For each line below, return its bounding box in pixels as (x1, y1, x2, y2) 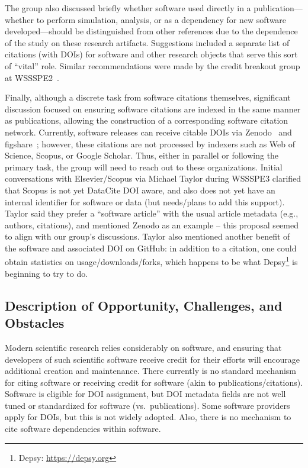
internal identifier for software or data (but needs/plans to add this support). (5, 195, 285, 208)
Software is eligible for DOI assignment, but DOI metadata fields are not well (5, 388, 286, 400)
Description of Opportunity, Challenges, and (5, 296, 283, 314)
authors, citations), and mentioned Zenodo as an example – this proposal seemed (5, 218, 299, 231)
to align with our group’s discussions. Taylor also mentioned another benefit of (5, 230, 290, 243)
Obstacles (5, 314, 65, 332)
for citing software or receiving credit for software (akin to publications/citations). (5, 376, 303, 388)
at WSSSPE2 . (5, 71, 59, 83)
